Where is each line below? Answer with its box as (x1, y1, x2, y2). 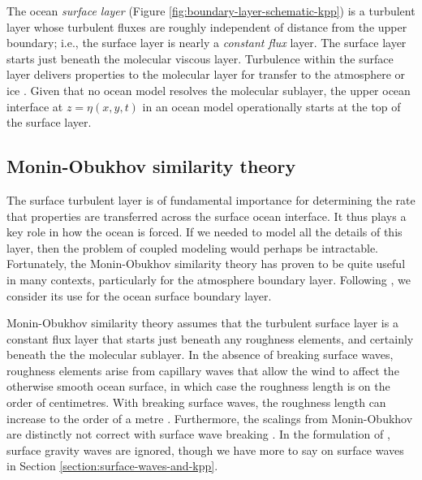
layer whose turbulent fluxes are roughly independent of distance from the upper (6, 18, 407, 35)
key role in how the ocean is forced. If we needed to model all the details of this (6, 223, 403, 240)
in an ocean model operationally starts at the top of (142, 97, 401, 115)
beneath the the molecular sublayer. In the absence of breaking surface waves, (6, 346, 394, 363)
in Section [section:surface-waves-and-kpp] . (6, 457, 218, 474)
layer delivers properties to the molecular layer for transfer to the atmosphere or (6, 66, 406, 83)
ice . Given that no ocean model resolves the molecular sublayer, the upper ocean (6, 81, 411, 98)
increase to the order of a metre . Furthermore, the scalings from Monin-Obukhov (6, 409, 413, 426)
